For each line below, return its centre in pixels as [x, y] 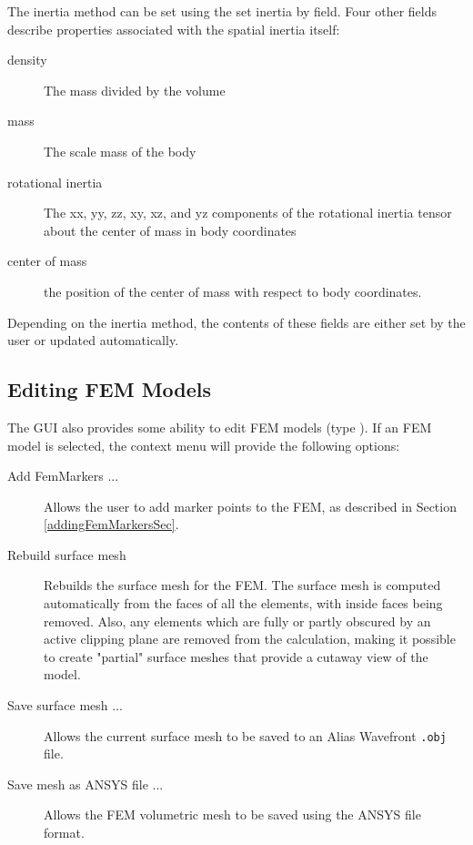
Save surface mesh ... [65, 705]
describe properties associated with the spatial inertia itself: [174, 29]
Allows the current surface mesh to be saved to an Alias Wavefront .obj [245, 735]
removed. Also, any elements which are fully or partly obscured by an [237, 621]
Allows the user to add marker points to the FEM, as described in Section [250, 506]
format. [64, 833]
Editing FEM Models [110, 389]
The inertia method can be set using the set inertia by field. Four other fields [222, 11]
